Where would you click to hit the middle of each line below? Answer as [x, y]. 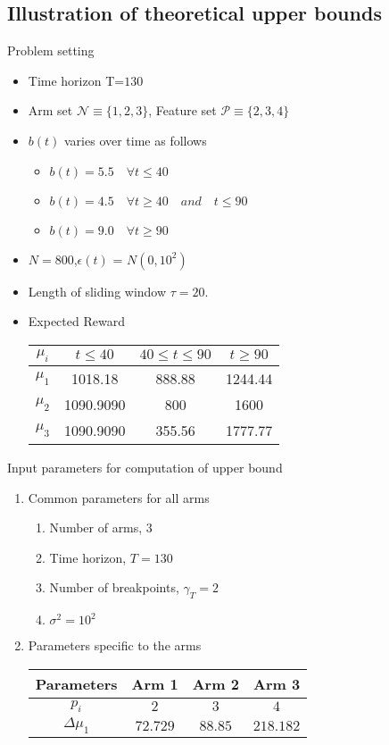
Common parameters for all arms [119, 497]
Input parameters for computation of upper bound [145, 467]
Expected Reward [76, 321]
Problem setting [51, 50]
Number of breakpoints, [114, 587]
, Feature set [182, 110]
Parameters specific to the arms [115, 645]
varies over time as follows [136, 140]
